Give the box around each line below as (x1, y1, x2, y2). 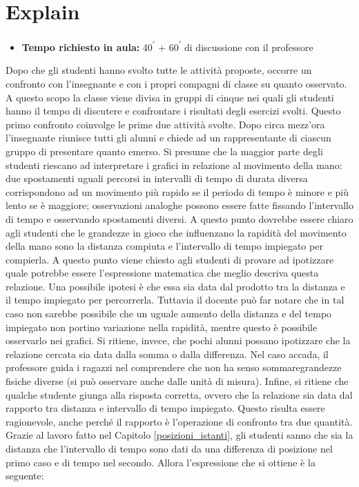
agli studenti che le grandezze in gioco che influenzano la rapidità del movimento (6, 225, 347, 239)
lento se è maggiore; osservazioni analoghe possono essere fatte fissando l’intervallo (6, 198, 354, 212)
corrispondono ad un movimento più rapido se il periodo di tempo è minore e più (6, 184, 349, 199)
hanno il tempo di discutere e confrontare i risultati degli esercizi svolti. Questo (6, 103, 341, 118)
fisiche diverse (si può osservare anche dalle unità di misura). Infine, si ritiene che (6, 374, 349, 388)
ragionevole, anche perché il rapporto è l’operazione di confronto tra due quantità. (6, 414, 353, 428)
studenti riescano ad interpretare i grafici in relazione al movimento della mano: (6, 157, 342, 172)
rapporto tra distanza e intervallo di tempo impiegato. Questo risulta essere (6, 401, 325, 415)
